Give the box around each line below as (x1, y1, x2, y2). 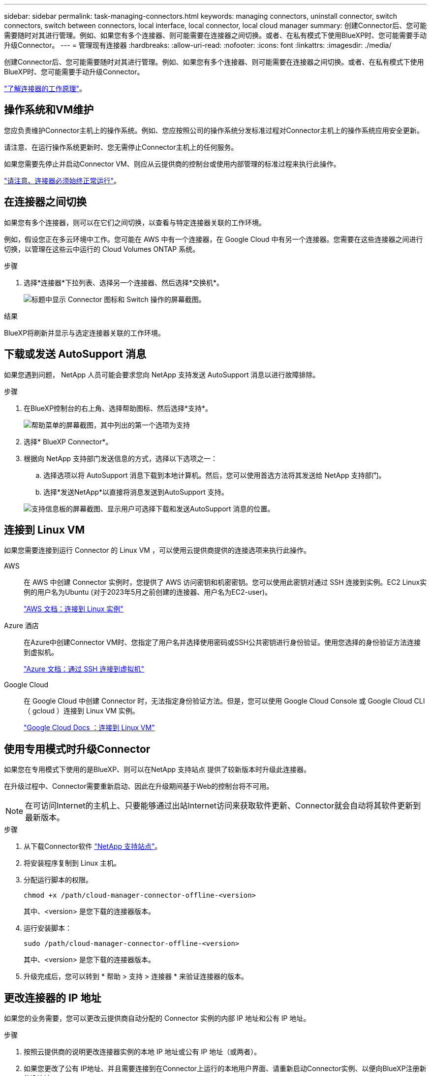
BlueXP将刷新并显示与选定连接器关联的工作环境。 (4, 328, 165, 337)
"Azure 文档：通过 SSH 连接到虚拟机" (24, 665, 144, 673)
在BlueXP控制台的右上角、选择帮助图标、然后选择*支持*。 (24, 403, 213, 412)
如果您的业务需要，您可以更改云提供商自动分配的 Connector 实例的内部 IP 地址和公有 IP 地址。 (4, 1014, 310, 1023)
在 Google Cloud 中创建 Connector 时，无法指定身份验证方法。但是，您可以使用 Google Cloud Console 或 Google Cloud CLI (24, 697, 425, 706)
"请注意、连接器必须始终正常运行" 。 (4, 176, 121, 185)
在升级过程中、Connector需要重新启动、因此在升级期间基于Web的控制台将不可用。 (4, 782, 274, 791)
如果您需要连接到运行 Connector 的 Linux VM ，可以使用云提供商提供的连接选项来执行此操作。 (4, 546, 310, 555)
